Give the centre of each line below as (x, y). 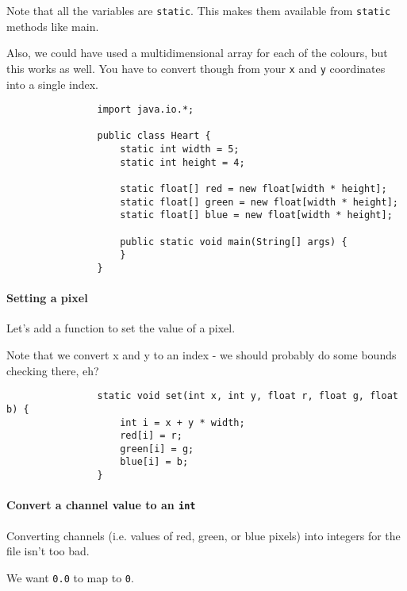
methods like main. (53, 26)
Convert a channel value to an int (101, 505)
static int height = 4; (182, 162)
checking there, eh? (53, 370)
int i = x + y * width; (182, 422)
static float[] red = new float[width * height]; (253, 189)
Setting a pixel (47, 298)
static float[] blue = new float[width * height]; (256, 215)
